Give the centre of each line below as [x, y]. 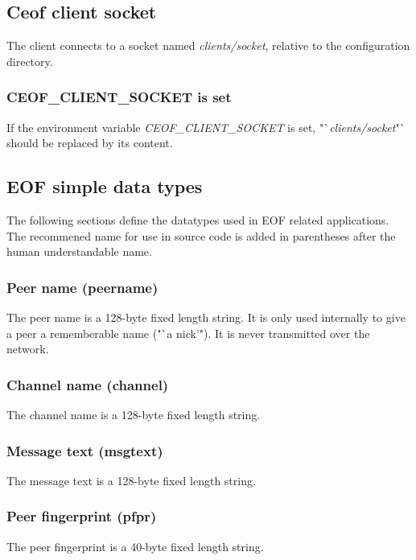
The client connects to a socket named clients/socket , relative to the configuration [208, 45]
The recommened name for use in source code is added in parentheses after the [201, 235]
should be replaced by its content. [90, 143]
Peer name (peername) [82, 287]
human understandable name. [79, 251]
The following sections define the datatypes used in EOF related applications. [198, 220]
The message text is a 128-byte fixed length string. [131, 480]
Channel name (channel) [88, 384]
